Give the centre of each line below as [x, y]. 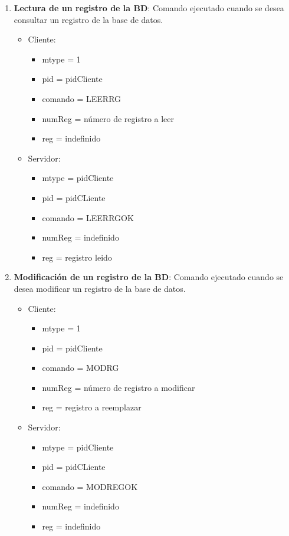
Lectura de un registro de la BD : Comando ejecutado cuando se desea [149, 8]
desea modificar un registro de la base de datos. [100, 288]
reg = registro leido [77, 257]
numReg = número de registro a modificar [119, 387]
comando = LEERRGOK [88, 217]
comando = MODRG [81, 368]
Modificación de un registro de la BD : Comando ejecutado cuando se [149, 277]
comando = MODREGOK [90, 486]
